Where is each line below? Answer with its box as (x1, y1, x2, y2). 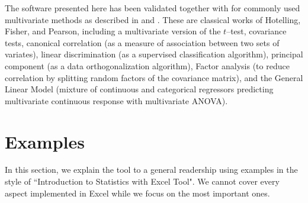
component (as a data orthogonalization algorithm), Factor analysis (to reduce (5, 59, 290, 72)
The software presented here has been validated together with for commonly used (5, 2, 300, 14)
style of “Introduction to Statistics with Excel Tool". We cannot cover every (5, 175, 280, 188)
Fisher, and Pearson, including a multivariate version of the (5, 25, 221, 37)
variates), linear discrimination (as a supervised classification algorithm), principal (5, 48, 303, 60)
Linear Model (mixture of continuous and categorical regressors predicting (5, 83, 274, 95)
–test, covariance (226, 25, 287, 37)
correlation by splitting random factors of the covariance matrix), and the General (5, 71, 303, 83)
